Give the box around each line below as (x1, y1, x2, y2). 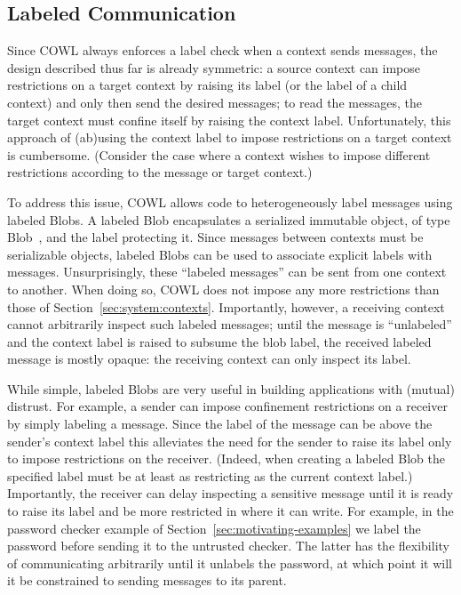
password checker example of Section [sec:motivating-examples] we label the (7, 519, 421, 537)
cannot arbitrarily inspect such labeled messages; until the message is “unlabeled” (7, 315, 452, 334)
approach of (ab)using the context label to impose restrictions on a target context (7, 128, 452, 147)
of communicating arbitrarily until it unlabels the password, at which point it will (7, 553, 452, 572)
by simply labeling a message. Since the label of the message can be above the (7, 414, 433, 433)
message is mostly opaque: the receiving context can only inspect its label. (7, 350, 411, 368)
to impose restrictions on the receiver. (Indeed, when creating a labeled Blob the (7, 449, 445, 468)
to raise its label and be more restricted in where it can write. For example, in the (7, 502, 454, 520)
